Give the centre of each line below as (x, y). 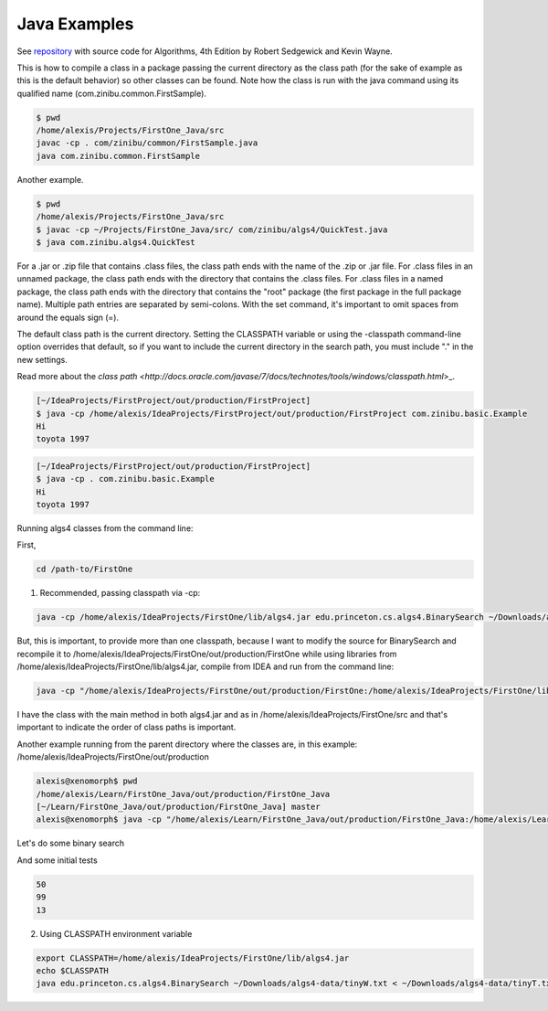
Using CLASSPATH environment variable (116, 933)
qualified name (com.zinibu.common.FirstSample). (112, 93)
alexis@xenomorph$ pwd (87, 781)
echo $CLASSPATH (73, 970)
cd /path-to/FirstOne (84, 569)
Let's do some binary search (71, 843)
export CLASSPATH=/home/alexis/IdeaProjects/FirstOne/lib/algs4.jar (193, 958)
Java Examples (75, 24)
